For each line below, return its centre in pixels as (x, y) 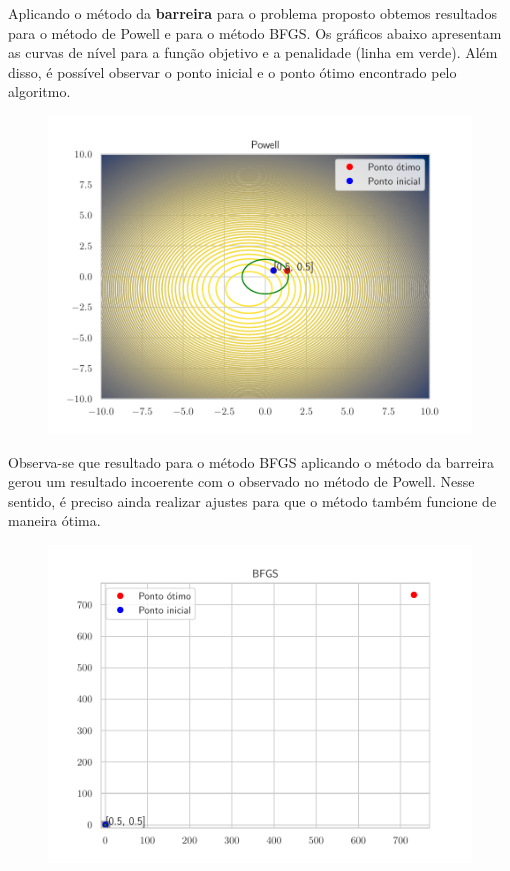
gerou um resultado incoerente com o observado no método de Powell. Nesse (241, 481)
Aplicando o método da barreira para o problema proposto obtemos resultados (252, 13)
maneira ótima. (54, 520)
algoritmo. (39, 91)
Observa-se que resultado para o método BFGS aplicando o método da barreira (251, 461)
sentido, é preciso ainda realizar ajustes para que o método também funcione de (252, 500)
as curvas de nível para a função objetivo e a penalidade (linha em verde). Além (253, 52)
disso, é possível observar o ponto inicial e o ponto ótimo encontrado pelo (232, 71)
